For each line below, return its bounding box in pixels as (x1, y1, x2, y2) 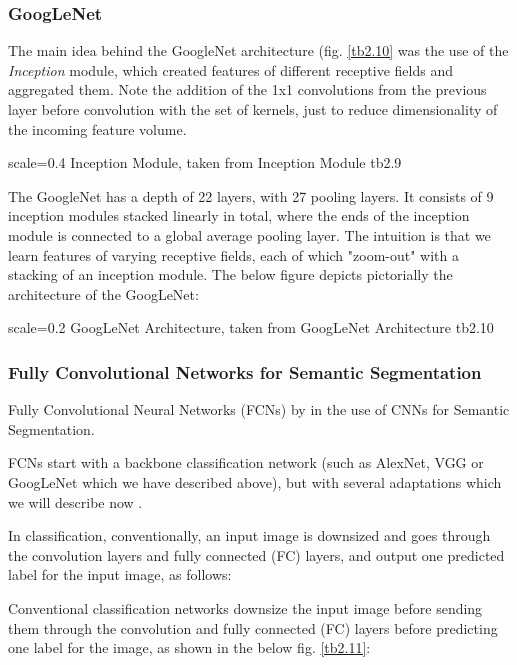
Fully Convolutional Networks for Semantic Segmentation (8, 359, 482, 384)
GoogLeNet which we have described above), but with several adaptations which (8, 471, 502, 492)
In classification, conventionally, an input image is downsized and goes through (8, 525, 491, 546)
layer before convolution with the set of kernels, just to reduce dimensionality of (8, 99, 498, 119)
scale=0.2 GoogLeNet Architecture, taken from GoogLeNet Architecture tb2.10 (8, 317, 494, 338)
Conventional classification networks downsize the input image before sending (8, 597, 483, 618)
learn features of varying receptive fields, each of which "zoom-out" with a (8, 244, 459, 265)
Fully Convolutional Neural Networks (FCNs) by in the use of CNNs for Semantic (8, 399, 510, 420)
